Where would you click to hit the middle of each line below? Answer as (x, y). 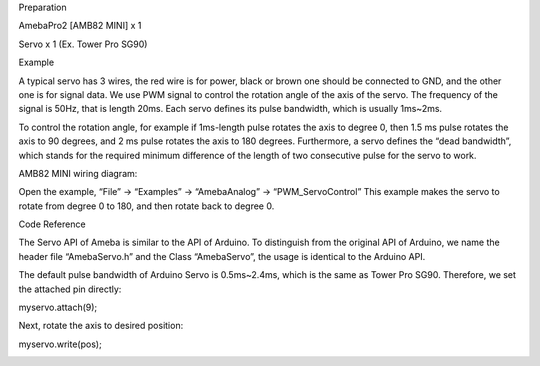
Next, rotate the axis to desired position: (101, 326)
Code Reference (52, 224)
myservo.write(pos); (60, 344)
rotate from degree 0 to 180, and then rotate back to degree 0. (146, 206)
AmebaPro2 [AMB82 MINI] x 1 (80, 26)
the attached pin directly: (70, 289)
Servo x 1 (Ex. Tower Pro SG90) (83, 44)
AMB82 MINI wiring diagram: (78, 173)
